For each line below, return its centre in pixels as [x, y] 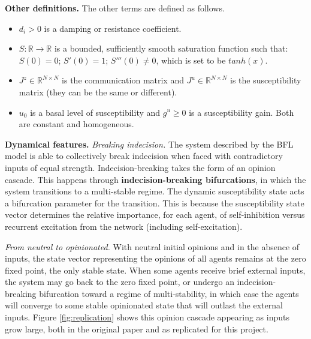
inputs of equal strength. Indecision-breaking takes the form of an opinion [140, 167]
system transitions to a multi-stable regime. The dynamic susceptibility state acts [155, 191]
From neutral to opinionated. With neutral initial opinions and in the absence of [152, 246]
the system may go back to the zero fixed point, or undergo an [120, 282]
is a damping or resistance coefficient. [113, 28]
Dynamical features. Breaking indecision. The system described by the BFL [149, 144]
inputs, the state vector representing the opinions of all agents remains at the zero [155, 258]
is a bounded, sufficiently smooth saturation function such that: [171, 48]
